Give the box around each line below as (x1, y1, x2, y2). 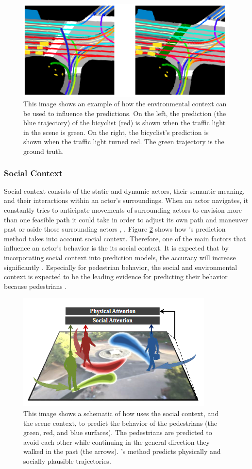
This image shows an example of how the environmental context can (23, 99, 227, 109)
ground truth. (23, 146, 64, 156)
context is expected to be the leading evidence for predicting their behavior (4, 271, 228, 282)
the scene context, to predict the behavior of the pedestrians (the (23, 418, 217, 428)
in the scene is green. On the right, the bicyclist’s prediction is (23, 127, 209, 137)
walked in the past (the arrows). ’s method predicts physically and (23, 446, 221, 456)
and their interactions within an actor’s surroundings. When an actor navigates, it (4, 195, 249, 205)
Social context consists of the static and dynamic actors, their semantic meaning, (4, 185, 245, 196)
